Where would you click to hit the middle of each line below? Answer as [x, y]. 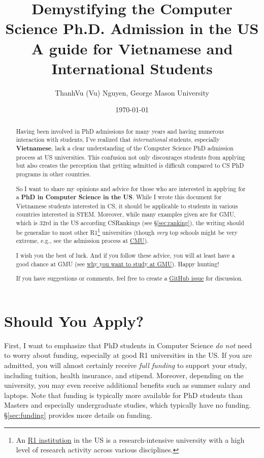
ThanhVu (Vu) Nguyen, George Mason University [132, 92]
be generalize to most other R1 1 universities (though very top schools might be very [127, 231]
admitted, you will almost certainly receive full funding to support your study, [126, 365]
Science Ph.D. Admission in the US [132, 28]
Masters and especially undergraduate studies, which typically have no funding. [128, 405]
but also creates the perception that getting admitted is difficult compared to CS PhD [130, 165]
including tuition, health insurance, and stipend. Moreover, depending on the [124, 375]
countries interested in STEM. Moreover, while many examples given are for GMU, [126, 214]
